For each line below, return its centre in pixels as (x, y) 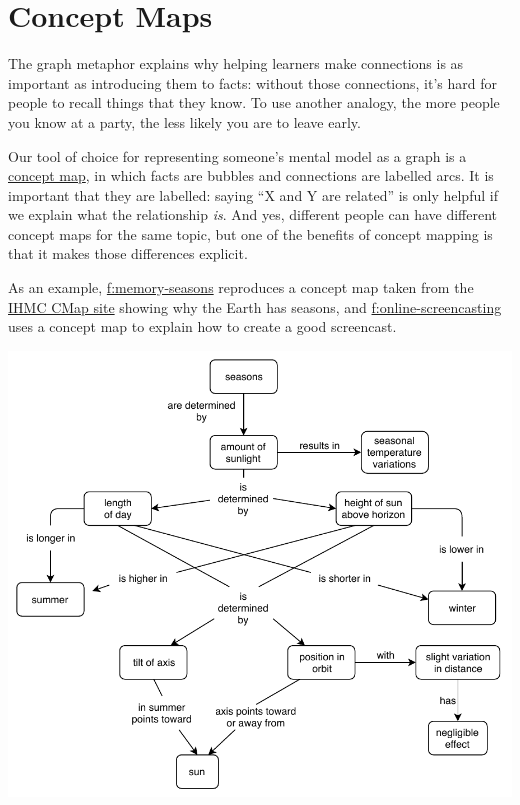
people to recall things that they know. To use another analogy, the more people (254, 102)
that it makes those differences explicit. (128, 253)
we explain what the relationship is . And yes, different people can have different (253, 214)
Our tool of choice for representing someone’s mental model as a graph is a (237, 155)
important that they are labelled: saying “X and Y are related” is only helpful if (253, 194)
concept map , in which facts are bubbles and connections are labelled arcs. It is (251, 175)
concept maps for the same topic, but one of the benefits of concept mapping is (250, 233)
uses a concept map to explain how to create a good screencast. (202, 326)
